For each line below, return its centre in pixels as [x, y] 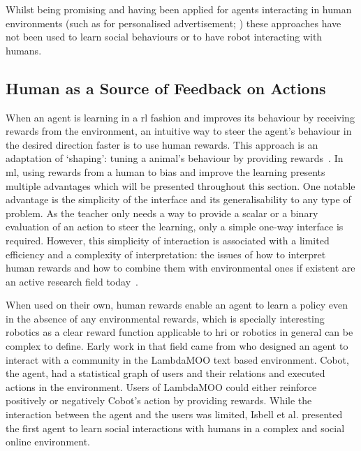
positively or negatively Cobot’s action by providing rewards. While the [159, 400]
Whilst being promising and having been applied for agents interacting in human [179, 9]
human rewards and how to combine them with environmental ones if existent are [180, 268]
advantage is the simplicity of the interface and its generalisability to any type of [178, 199]
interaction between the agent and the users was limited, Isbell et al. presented [174, 414]
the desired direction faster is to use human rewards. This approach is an [162, 144]
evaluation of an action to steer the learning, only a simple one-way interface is [175, 227]
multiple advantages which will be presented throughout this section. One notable [180, 185]
